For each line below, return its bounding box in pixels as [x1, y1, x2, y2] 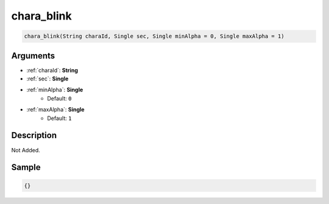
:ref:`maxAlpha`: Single [26, 106, 85, 113]
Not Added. [11, 146, 41, 153]
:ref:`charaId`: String [26, 66, 79, 74]
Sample [11, 162, 41, 173]
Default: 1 [47, 114, 72, 122]
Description [11, 130, 57, 141]
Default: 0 [47, 94, 72, 102]
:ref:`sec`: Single [26, 75, 69, 82]
